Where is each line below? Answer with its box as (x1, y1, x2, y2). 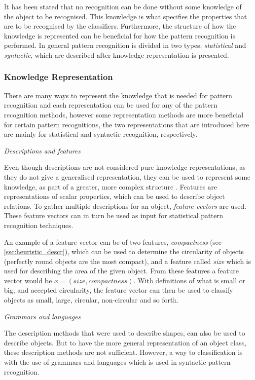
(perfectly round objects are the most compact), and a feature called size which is (4, 256, 251, 266)
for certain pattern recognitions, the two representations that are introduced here (4, 119, 249, 129)
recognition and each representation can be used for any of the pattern (4, 100, 218, 110)
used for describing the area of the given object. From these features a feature (4, 266, 239, 276)
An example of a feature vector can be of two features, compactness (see (4, 236, 221, 247)
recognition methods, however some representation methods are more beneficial (4, 109, 244, 119)
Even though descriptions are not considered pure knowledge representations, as (4, 162, 246, 172)
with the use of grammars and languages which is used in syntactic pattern (4, 357, 231, 367)
